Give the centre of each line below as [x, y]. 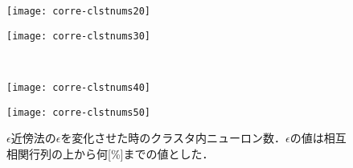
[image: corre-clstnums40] [78, 87]
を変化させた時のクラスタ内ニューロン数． [173, 138]
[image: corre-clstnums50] [78, 112]
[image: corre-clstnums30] [78, 36]
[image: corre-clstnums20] [78, 11]
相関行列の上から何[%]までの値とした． [110, 153]
